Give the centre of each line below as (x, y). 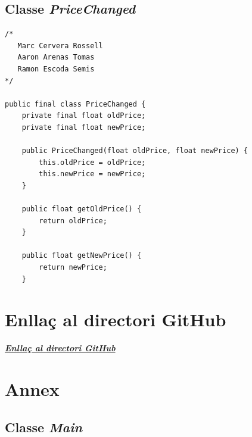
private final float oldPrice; (84, 116)
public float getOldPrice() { (82, 209)
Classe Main (44, 427)
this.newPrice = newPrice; (92, 174)
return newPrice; (73, 268)
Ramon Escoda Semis (56, 69)
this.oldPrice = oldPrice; (92, 162)
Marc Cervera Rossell (60, 46)
